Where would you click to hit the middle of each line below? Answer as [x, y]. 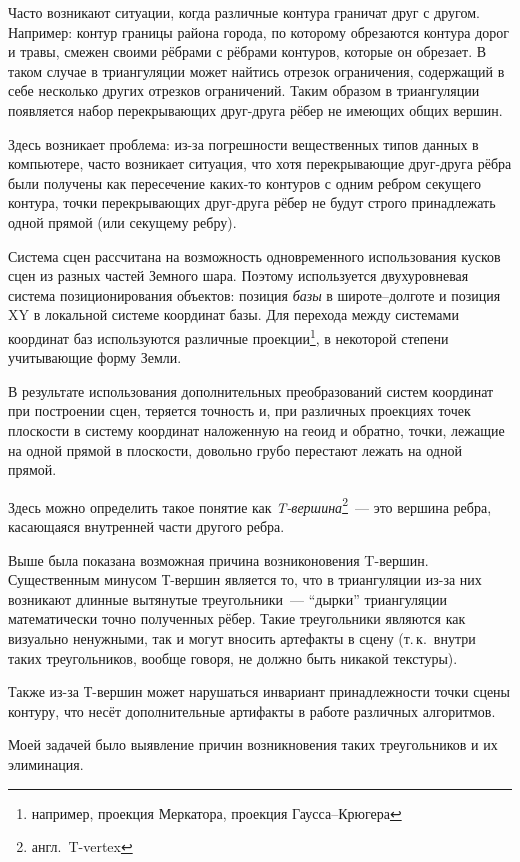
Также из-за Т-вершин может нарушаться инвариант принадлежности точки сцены [259, 691]
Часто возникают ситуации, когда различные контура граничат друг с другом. [244, 12]
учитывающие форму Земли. [95, 357]
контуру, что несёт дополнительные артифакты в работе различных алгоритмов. [252, 710]
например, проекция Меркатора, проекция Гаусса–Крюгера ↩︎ [216, 812]
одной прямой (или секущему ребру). [122, 221]
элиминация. [46, 763]
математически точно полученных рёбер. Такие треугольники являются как [237, 618]
